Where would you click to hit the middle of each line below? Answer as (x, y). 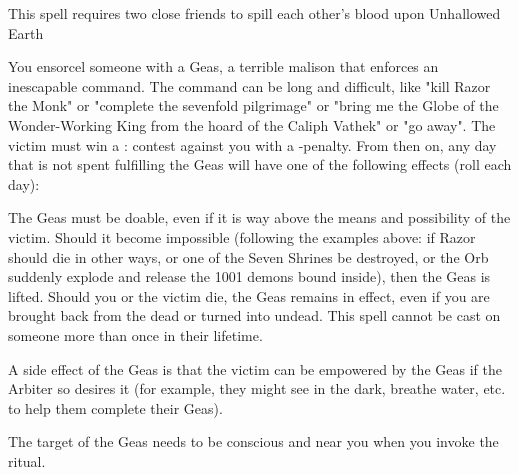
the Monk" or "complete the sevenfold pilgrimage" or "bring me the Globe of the (253, 105)
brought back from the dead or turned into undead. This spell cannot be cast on (254, 315)
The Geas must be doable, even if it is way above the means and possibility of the (259, 217)
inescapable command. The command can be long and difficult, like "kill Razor (249, 85)
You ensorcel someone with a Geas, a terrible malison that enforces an (223, 66)
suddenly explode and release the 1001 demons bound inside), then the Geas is (249, 276)
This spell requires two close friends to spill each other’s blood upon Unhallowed (254, 13)
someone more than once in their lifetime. (135, 334)
